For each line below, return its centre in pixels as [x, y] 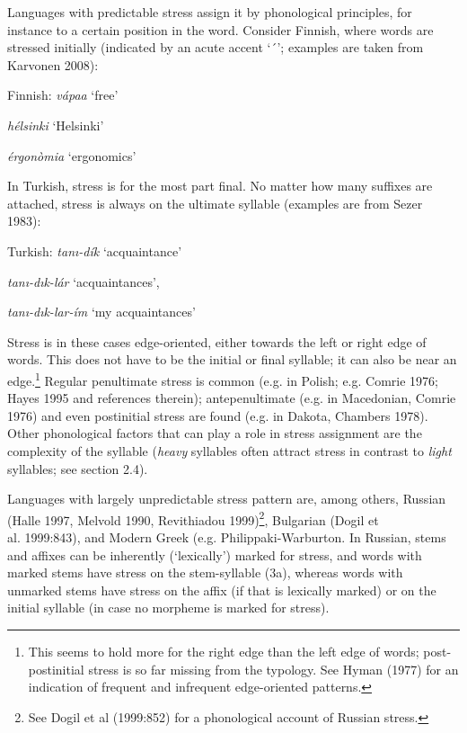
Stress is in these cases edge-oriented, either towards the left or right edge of [217, 341]
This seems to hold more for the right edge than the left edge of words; [224, 651]
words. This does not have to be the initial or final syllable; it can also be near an [232, 359]
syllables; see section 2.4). [78, 468]
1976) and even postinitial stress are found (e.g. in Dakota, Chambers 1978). [218, 415]
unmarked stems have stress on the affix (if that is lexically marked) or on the [222, 590]
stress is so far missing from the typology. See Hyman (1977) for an [273, 669]
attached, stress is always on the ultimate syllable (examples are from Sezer [215, 203]
